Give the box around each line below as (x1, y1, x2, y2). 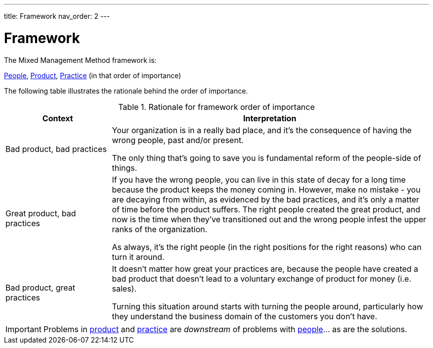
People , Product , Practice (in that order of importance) (4, 71, 181, 80)
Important (5, 324, 42, 334)
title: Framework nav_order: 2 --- (4, 12, 110, 20)
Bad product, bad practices (5, 144, 107, 154)
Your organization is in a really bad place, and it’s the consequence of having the (112, 125, 412, 135)
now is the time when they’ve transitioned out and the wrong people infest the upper (112, 214, 427, 224)
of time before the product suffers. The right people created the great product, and (112, 204, 420, 214)
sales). (112, 283, 137, 294)
